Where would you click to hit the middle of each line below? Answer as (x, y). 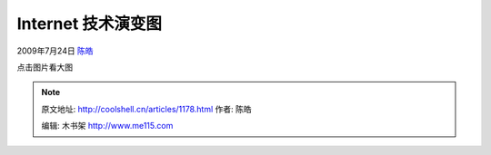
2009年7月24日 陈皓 (55, 51)
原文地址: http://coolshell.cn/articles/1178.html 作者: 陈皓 (146, 109)
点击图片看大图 (45, 67)
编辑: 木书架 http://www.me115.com (107, 126)
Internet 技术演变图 (90, 24)
